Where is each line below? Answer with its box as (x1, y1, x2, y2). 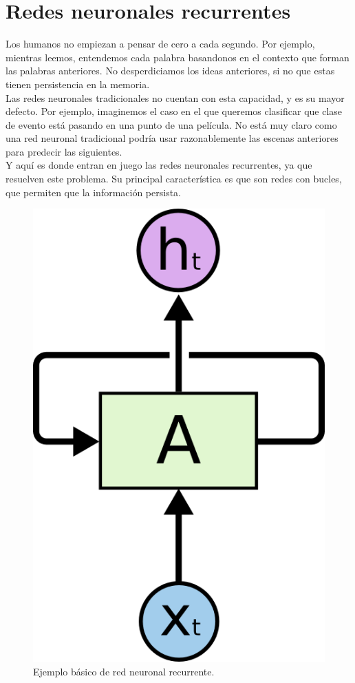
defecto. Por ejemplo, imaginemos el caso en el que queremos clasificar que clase (6, 104, 343, 118)
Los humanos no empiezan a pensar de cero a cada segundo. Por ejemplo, (6, 36, 315, 51)
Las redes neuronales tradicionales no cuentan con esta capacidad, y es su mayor (6, 90, 345, 105)
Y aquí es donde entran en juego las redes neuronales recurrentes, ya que (6, 158, 312, 172)
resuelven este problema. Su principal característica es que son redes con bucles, (6, 171, 342, 186)
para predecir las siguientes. (6, 144, 122, 158)
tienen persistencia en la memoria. (6, 76, 150, 91)
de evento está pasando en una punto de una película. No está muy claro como (6, 117, 337, 132)
